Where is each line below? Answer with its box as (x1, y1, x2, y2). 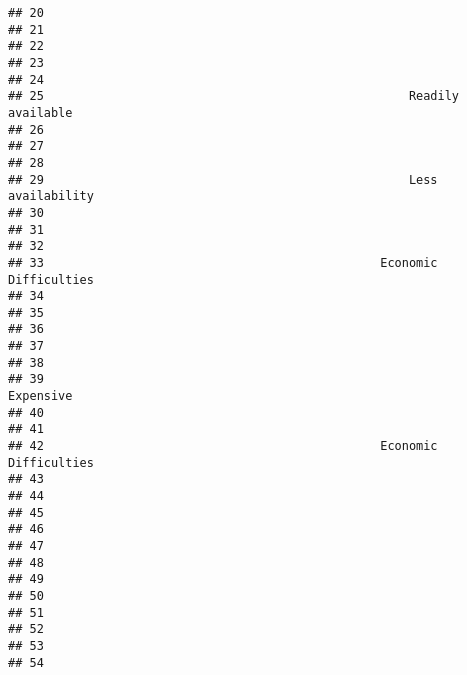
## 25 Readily (8, 89, 460, 104)
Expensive (8, 389, 73, 404)
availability (8, 189, 94, 204)
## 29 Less (8, 172, 438, 187)
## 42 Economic (8, 439, 438, 454)
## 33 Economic (8, 255, 438, 270)
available (8, 105, 73, 120)
